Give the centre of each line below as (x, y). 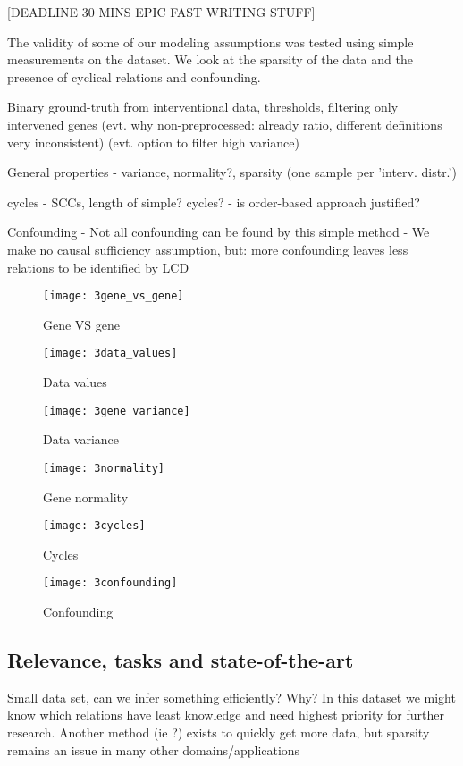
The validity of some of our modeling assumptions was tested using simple (210, 42)
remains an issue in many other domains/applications (154, 749)
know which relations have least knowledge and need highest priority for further (226, 715)
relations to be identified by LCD (98, 267)
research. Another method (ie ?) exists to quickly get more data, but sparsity (219, 732)
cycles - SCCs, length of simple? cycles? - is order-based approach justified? (214, 202)
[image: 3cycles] (94, 526)
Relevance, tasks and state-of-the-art (181, 660)
